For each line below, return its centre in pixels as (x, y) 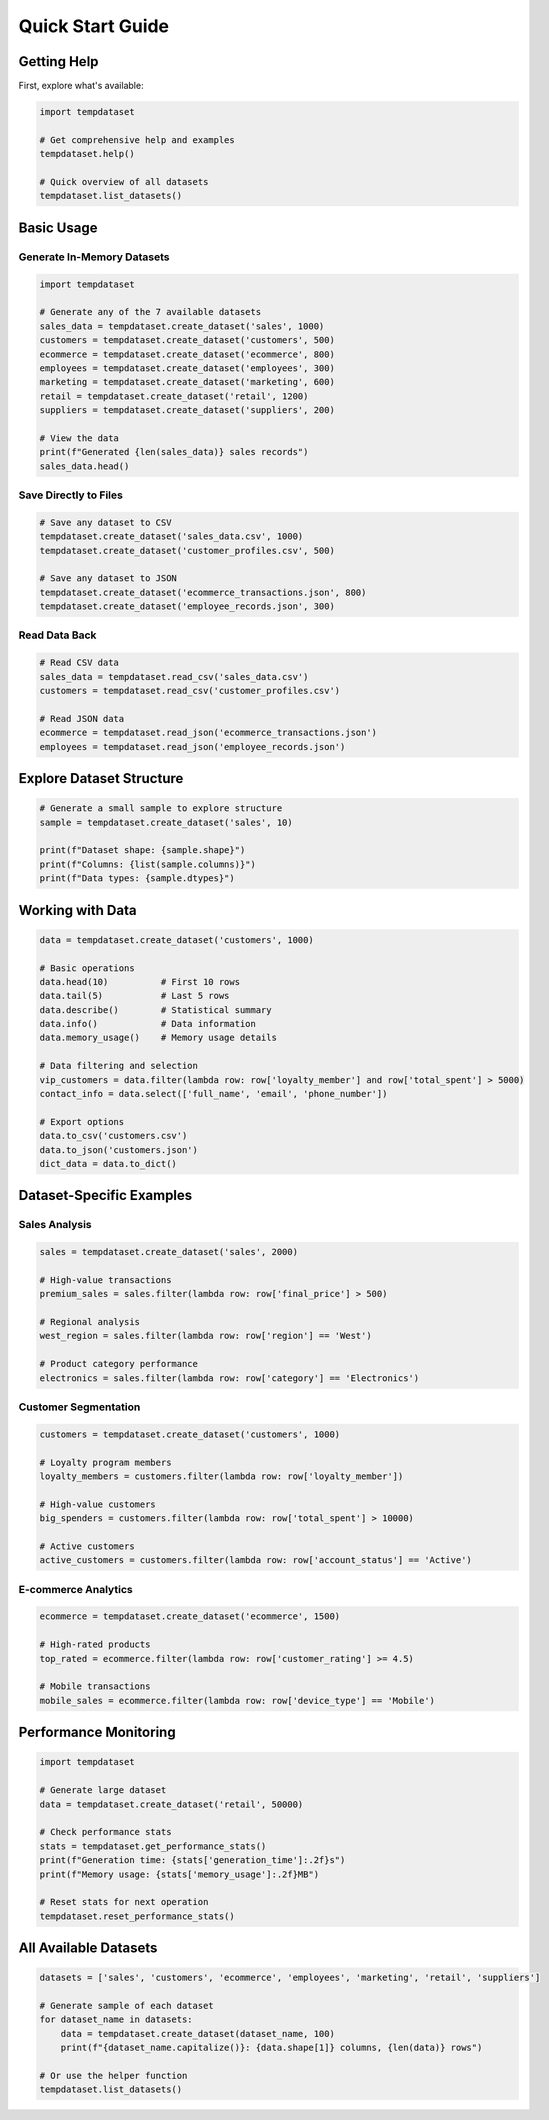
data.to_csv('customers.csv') (113, 1136)
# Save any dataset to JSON (108, 578)
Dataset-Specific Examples (105, 1195)
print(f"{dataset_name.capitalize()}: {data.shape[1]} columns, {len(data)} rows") (271, 2048)
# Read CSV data (79, 663)
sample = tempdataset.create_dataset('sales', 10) (166, 822)
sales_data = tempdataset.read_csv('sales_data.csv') (174, 676)
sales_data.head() (84, 466)
